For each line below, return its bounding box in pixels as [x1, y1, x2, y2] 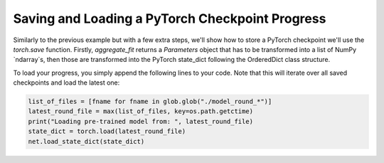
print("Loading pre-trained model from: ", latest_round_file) [28, 117, 254, 125]
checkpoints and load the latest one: [13, 78, 120, 87]
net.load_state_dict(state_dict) [28, 137, 145, 145]
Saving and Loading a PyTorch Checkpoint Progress [13, 11, 326, 26]
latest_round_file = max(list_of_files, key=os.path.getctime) [28, 107, 254, 115]
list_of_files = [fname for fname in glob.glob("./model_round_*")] [28, 98, 272, 106]
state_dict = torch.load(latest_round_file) [28, 127, 186, 135]
